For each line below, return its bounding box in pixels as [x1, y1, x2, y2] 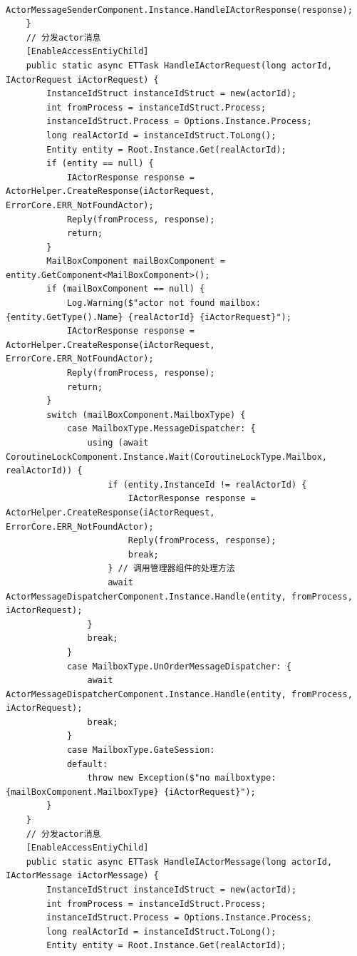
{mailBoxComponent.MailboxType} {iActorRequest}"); [6, 786, 256, 797]
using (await [87, 438, 149, 448]
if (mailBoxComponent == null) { [46, 284, 205, 294]
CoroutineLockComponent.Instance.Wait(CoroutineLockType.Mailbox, [6, 451, 328, 462]
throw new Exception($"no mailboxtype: [87, 773, 276, 783]
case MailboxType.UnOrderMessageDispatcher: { [66, 661, 291, 672]
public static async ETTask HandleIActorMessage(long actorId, [26, 856, 333, 867]
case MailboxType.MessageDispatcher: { [66, 423, 256, 434]
